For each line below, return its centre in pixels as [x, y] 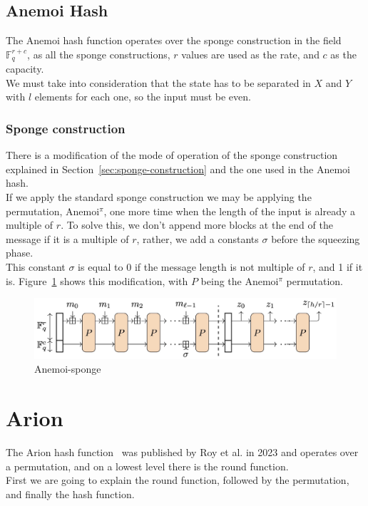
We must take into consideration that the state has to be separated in [158, 82]
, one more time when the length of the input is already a [229, 211]
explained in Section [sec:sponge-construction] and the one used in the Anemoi [178, 169]
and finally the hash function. [70, 494]
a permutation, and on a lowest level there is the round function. [147, 466]
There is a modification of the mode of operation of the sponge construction [172, 155]
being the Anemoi [240, 280]
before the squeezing [316, 238]
